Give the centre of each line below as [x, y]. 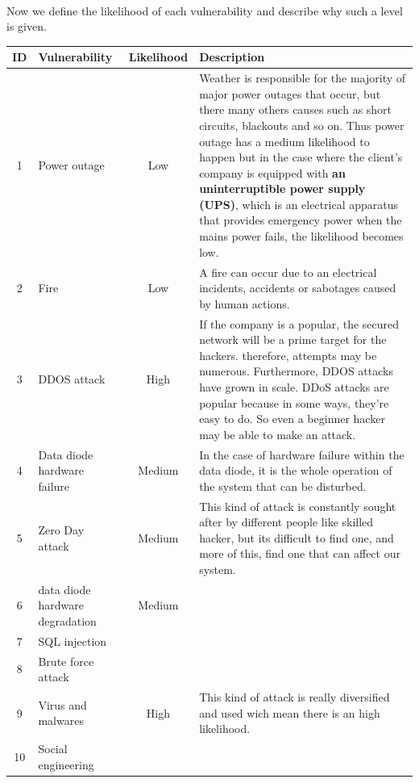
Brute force [66, 661]
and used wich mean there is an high [290, 712]
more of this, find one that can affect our [300, 553]
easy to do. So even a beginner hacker [292, 419]
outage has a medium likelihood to [284, 141]
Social [53, 749]
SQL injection [73, 641]
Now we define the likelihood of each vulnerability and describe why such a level [205, 10]
